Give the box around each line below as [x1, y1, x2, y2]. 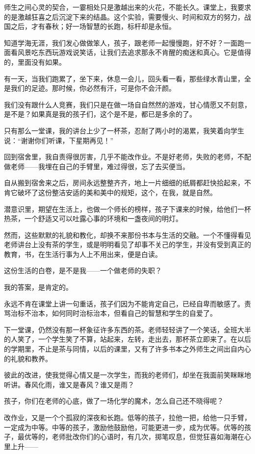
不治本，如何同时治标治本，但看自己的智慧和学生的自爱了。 [24, 308, 217, 318]
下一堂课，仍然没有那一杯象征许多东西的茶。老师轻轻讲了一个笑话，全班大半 [4, 324, 251, 334]
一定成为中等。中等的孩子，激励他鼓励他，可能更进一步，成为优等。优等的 [4, 422, 244, 432]
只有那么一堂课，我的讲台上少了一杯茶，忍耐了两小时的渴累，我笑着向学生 [4, 125, 244, 135]
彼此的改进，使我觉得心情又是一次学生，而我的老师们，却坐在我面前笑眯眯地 [4, 370, 251, 380]
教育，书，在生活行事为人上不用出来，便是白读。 [4, 249, 162, 259]
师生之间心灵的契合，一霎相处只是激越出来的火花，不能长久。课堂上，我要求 [4, 2, 251, 12]
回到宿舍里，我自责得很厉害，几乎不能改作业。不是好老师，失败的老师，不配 [4, 151, 251, 162]
